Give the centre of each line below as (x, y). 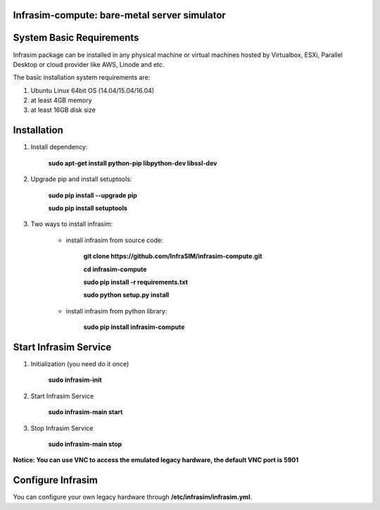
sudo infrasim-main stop (85, 444)
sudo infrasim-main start (85, 412)
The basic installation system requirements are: (82, 77)
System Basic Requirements (76, 38)
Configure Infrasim (55, 480)
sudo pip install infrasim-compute (134, 327)
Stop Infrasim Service (62, 428)
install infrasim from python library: (116, 311)
